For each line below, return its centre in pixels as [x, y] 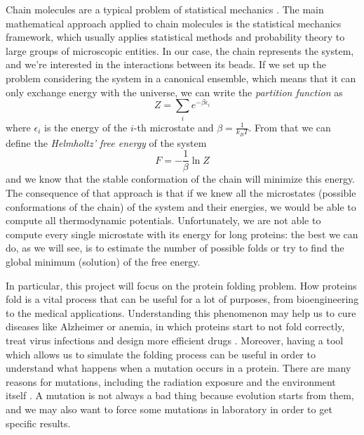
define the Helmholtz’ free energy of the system [106, 142]
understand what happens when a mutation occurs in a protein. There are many [178, 368]
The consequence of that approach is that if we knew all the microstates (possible [181, 193]
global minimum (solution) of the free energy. [103, 262]
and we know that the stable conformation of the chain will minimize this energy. [181, 179]
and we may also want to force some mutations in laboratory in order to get [169, 409]
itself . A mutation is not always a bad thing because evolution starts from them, [180, 395]
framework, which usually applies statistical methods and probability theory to [175, 37]
